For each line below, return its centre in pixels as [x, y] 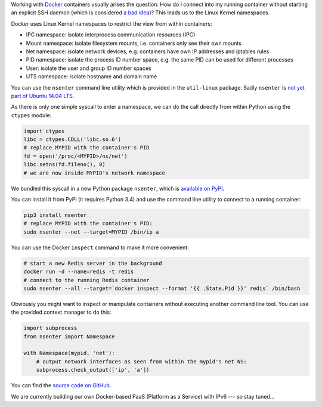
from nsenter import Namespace [69, 336]
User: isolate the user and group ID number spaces [89, 68]
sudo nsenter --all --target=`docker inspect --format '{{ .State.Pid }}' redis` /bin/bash [162, 288]
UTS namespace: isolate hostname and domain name [92, 76]
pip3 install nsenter [55, 215]
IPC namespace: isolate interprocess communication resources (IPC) [111, 35]
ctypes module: [31, 115]
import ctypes [44, 131]
